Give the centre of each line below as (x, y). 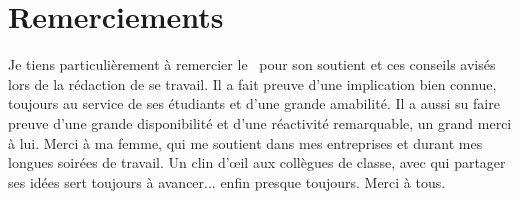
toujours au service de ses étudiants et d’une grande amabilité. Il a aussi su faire (254, 103)
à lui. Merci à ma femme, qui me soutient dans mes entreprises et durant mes (245, 142)
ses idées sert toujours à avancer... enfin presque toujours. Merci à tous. (227, 181)
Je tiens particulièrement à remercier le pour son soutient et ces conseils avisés (252, 64)
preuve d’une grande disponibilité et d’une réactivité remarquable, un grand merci (260, 122)
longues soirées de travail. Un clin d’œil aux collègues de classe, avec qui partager (257, 162)
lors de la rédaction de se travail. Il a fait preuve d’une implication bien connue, (252, 83)
